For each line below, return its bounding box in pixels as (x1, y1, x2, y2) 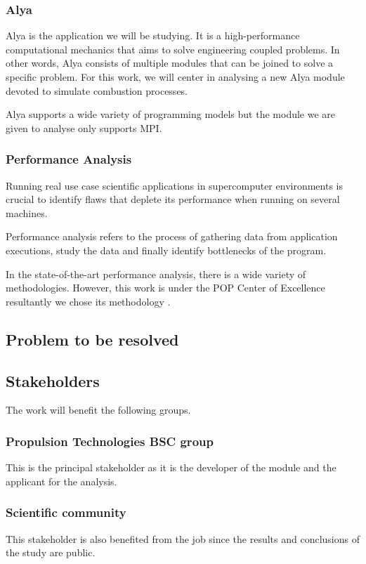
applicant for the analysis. (6, 473, 117, 488)
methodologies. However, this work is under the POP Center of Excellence (6, 280, 325, 295)
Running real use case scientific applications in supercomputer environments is (6, 178, 343, 192)
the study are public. (6, 545, 96, 560)
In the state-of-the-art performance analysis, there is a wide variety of (6, 266, 306, 281)
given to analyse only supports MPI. (6, 120, 162, 135)
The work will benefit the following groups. (6, 402, 191, 417)
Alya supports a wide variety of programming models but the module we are (6, 107, 336, 122)
